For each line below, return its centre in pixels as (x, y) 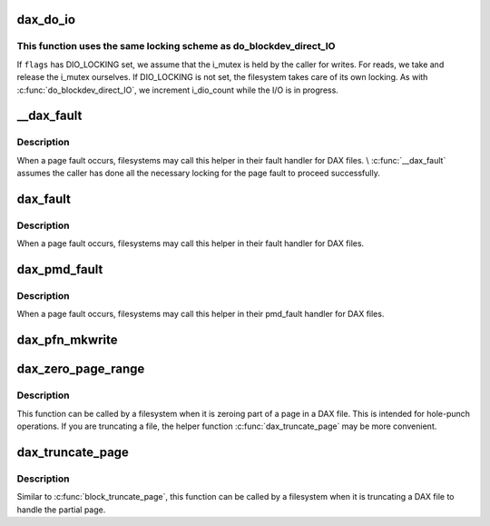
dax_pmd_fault (60, 269)
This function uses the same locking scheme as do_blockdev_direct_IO (176, 46)
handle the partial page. (61, 510)
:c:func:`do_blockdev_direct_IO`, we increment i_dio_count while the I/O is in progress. (178, 90)
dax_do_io (46, 20)
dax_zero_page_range (81, 369)
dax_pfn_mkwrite (67, 340)
